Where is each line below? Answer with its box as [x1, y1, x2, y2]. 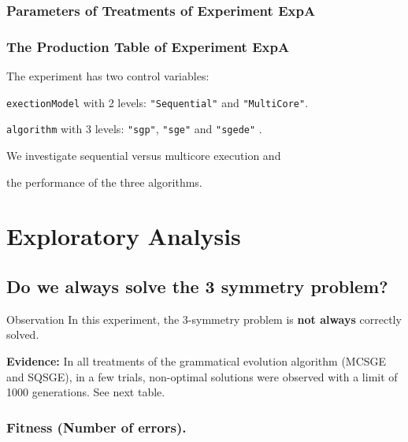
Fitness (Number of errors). [6, 417, 187, 436]
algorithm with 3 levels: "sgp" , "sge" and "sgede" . [6, 121, 262, 137]
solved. [6, 326, 39, 343]
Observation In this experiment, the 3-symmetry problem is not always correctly [6, 310, 402, 327]
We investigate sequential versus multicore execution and [6, 147, 281, 163]
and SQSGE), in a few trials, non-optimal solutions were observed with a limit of [6, 368, 398, 384]
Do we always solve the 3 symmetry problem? [6, 273, 388, 298]
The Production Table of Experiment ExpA [6, 36, 290, 56]
